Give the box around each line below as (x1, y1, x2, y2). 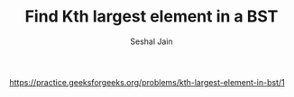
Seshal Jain (130, 36, 173, 47)
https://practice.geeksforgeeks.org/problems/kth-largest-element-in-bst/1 (9, 76, 286, 87)
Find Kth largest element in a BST (24, 6, 279, 27)
